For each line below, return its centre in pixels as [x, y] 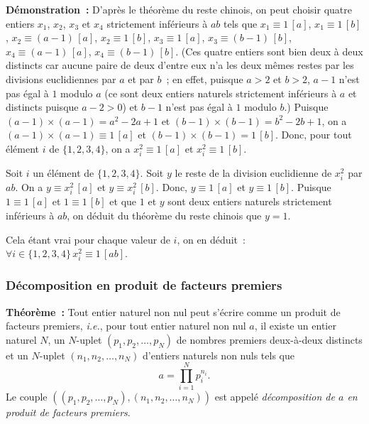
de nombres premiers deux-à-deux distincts [269, 339]
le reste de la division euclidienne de [253, 173]
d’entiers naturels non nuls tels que [219, 355]
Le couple [27, 397]
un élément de [64, 173]
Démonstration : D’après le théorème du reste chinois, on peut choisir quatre [179, 9]
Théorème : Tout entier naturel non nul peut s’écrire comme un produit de [173, 311]
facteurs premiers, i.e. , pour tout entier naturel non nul [126, 326]
